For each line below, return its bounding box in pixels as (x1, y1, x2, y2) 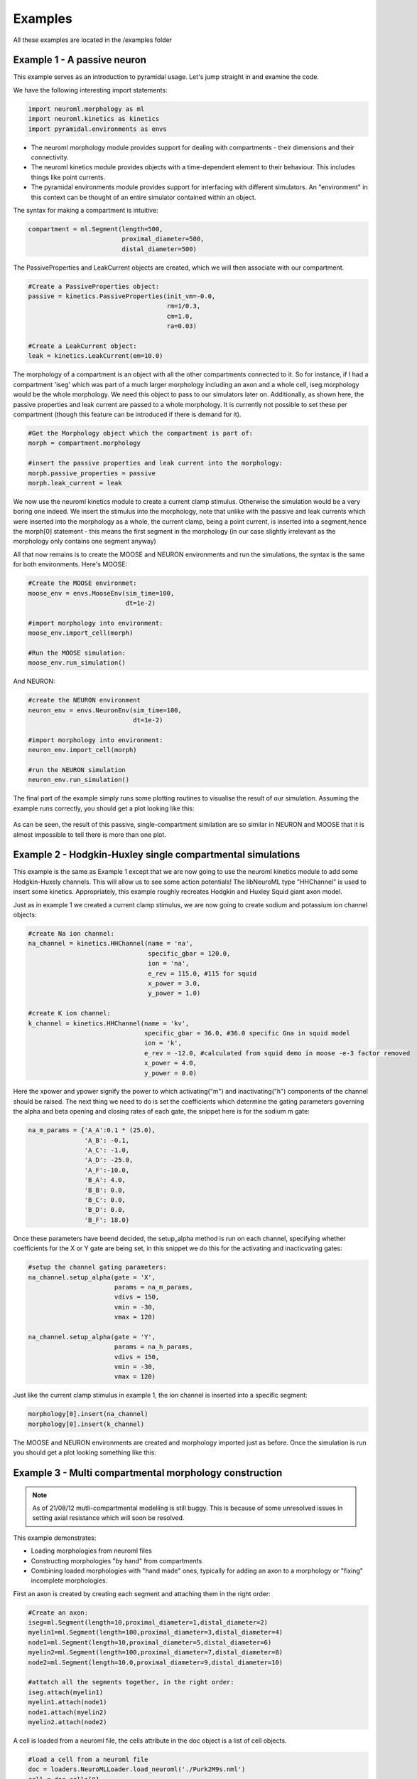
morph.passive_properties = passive (28, 469, 156, 477)
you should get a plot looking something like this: (13, 1448, 156, 1457)
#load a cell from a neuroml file (28, 1755, 148, 1763)
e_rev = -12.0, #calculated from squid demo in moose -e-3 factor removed (143, 1049, 411, 1057)
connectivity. (31, 153, 69, 162)
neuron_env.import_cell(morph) (28, 746, 138, 754)
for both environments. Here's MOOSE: (13, 560, 128, 569)
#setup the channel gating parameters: (28, 1263, 167, 1272)
